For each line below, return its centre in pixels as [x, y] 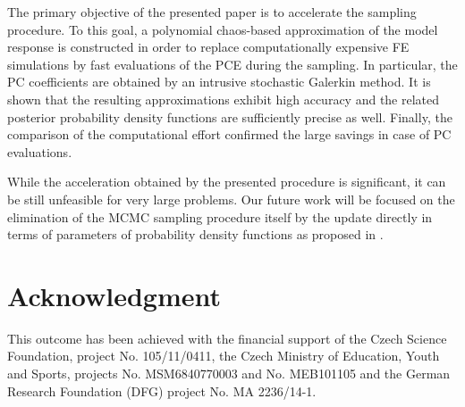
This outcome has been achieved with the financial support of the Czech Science [227, 338]
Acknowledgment [114, 295]
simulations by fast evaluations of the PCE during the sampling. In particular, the [232, 64]
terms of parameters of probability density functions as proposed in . [195, 234]
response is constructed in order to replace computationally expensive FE [208, 47]
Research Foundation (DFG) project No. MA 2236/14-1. [162, 390]
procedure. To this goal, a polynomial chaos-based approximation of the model [223, 29]
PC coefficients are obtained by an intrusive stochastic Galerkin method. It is [219, 82]
